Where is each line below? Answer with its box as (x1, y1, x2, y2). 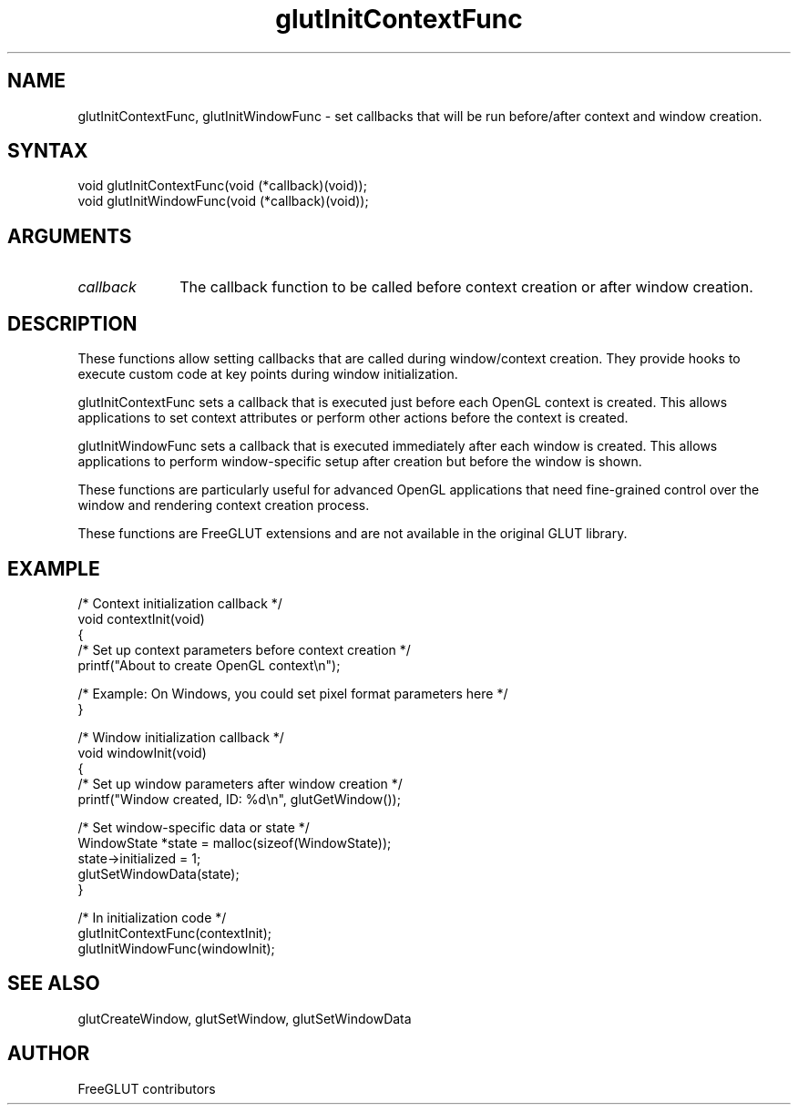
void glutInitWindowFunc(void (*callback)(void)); (77, 193, 369, 209)
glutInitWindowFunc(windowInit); (77, 940, 275, 956)
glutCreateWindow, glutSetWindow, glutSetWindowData (77, 1010, 412, 1026)
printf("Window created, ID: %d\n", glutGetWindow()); (77, 791, 401, 807)
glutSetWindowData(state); (77, 865, 240, 882)
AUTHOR (7, 1042, 90, 1066)
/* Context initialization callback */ (77, 595, 282, 611)
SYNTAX (7, 139, 88, 163)
